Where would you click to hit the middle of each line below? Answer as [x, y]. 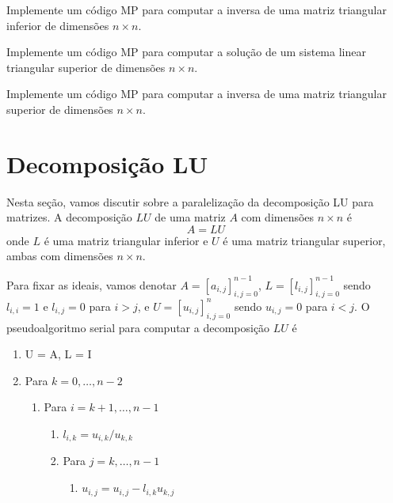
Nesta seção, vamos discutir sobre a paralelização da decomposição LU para [190, 201]
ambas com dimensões [60, 256]
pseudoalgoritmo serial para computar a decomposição [138, 327]
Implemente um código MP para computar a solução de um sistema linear [186, 52]
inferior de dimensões [58, 25]
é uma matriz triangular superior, [304, 240]
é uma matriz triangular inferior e [126, 240]
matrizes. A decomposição [69, 217]
